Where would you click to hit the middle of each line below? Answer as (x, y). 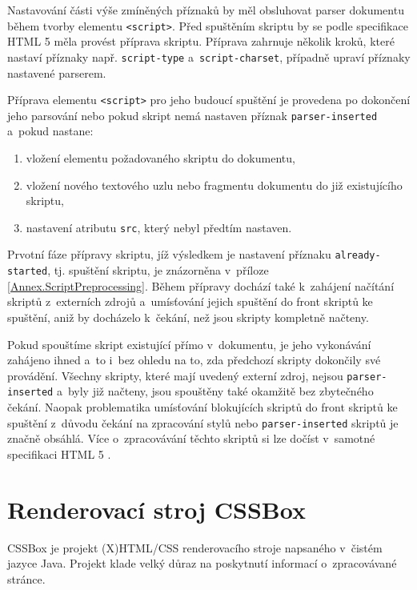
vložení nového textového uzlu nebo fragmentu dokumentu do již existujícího (214, 185)
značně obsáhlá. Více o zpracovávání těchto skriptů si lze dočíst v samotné (191, 438)
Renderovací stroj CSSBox (156, 509)
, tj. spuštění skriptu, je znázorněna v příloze (158, 270)
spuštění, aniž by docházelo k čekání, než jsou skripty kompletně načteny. (188, 317)
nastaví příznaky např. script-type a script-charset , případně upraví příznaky (209, 56)
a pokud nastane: (50, 131)
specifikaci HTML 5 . (59, 454)
